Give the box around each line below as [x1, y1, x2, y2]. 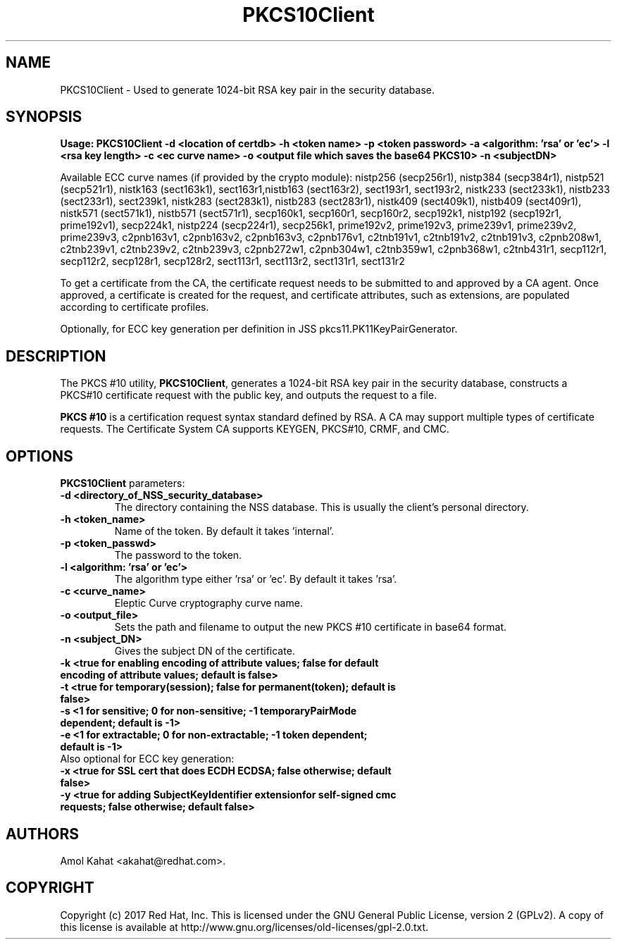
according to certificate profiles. [60, 301, 209, 314]
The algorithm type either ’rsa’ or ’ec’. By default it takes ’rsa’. [114, 573, 397, 586]
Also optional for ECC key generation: [60, 753, 235, 765]
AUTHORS [6, 824, 80, 843]
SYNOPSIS [6, 108, 82, 126]
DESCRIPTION [6, 347, 106, 365]
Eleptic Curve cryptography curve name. [114, 597, 303, 610]
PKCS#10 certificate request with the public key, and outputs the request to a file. [60, 389, 437, 402]
